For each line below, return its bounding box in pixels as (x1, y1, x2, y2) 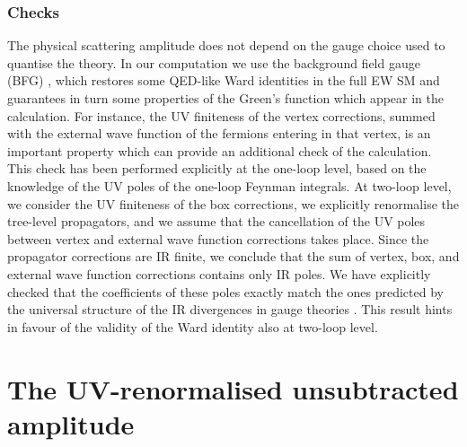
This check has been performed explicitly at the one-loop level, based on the (7, 159, 427, 178)
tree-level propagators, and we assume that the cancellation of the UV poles (7, 212, 426, 231)
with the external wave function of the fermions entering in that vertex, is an (7, 124, 431, 143)
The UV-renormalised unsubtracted (7, 370, 459, 407)
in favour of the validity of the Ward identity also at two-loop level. (7, 317, 378, 336)
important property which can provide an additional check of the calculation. (7, 141, 432, 160)
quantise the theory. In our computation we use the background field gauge (7, 53, 420, 72)
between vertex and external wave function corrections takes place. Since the (7, 229, 429, 248)
